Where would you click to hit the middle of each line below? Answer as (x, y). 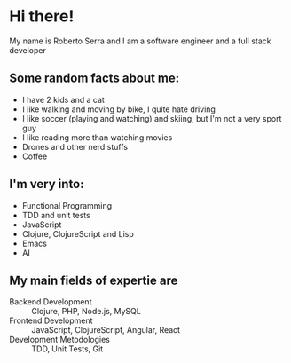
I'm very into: (47, 184)
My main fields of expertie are (94, 280)
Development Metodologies (60, 340)
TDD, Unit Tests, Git (67, 349)
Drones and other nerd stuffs (75, 146)
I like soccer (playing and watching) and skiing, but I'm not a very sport (152, 118)
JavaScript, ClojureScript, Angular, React (106, 330)
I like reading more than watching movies (97, 137)
